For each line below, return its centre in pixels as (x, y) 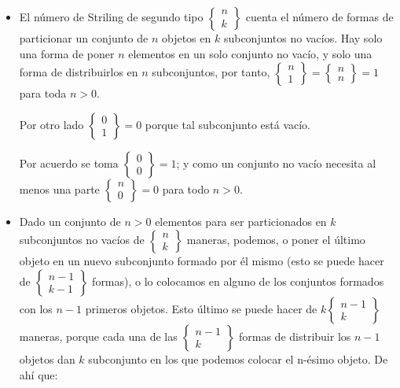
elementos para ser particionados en (241, 221)
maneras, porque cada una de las (98, 336)
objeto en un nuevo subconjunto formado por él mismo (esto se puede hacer (202, 261)
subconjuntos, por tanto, (211, 72)
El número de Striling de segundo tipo (111, 17)
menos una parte (59, 188)
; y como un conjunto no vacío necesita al (276, 163)
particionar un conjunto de (84, 38)
